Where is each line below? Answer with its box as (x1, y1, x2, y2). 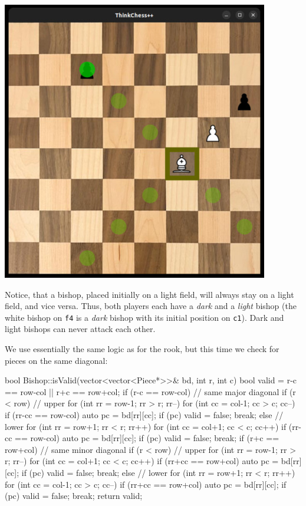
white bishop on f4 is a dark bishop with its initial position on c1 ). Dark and (5, 311, 284, 323)
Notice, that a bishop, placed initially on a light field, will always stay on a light (5, 288, 294, 300)
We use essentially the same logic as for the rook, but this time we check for (5, 343, 279, 355)
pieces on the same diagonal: (5, 354, 108, 366)
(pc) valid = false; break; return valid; (5, 489, 143, 502)
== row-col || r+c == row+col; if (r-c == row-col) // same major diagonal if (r (5, 385, 296, 397)
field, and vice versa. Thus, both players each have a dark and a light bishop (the (5, 300, 297, 312)
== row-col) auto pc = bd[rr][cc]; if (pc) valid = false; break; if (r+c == (15, 432, 279, 444)
